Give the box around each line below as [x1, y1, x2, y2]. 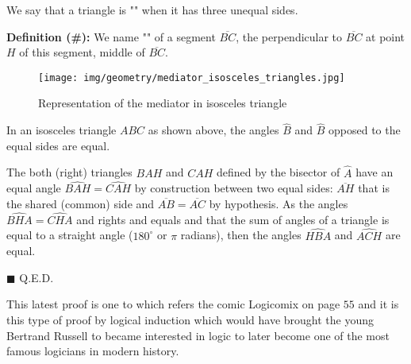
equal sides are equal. [6, 137, 110, 153]
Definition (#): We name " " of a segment [6, 28, 216, 45]
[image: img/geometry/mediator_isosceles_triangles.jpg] [38, 72, 345, 83]
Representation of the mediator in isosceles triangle [38, 95, 287, 111]
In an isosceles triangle [6, 122, 117, 138]
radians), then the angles [180, 227, 302, 243]
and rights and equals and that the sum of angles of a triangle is [76, 211, 390, 227]
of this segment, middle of [19, 44, 145, 60]
